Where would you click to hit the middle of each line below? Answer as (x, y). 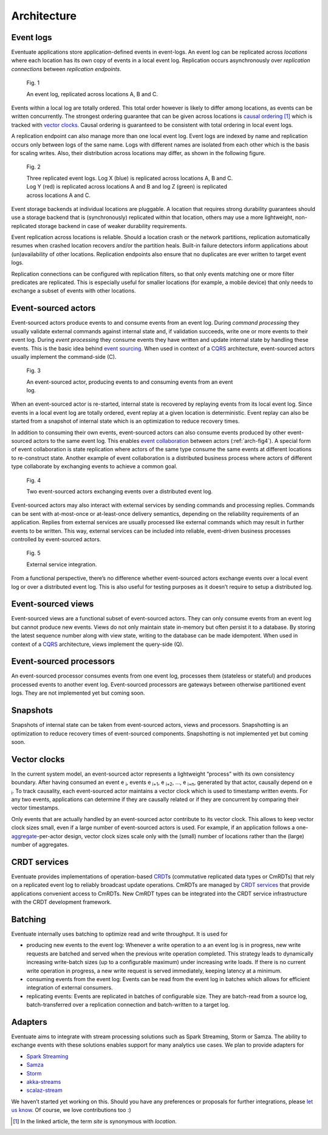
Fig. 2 (33, 167)
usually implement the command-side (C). (64, 356)
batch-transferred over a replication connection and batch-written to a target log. (128, 1005)
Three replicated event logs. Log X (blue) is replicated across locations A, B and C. (130, 178)
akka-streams (44, 1081)
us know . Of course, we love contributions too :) (71, 1110)
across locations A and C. (59, 195)
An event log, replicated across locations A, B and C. (92, 94)
